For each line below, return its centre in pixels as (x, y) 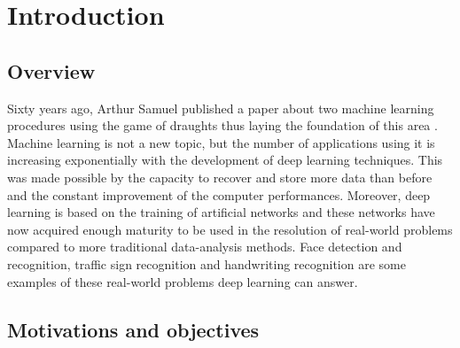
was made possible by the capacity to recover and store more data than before (220, 177)
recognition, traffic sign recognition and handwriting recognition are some (207, 263)
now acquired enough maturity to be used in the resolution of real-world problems (230, 229)
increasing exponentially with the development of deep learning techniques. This (225, 160)
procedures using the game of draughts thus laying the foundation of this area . (222, 125)
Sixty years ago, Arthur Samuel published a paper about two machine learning (221, 108)
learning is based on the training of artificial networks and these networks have (221, 212)
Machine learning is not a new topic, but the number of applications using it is (221, 142)
